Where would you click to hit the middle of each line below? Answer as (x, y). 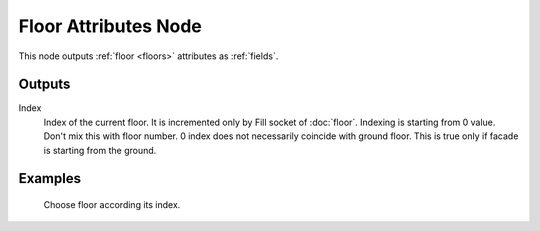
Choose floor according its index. (112, 205)
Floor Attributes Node (110, 26)
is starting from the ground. (100, 150)
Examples (50, 178)
